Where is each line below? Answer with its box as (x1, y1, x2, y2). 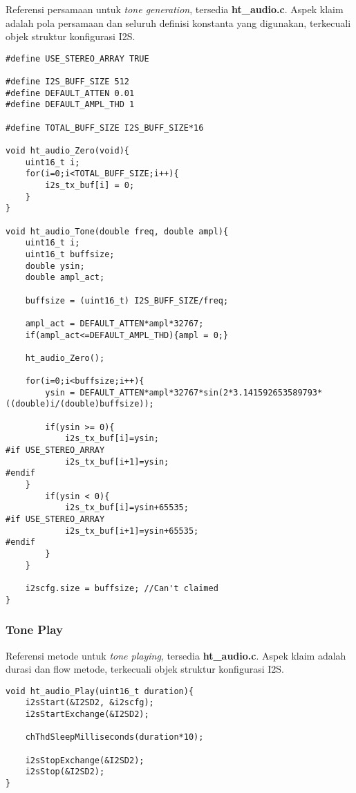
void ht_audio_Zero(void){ (6, 146, 129, 156)
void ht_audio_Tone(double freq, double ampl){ (6, 226, 229, 236)
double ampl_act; (25, 272, 105, 283)
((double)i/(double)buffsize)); (6, 399, 154, 409)
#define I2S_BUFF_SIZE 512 (6, 77, 129, 87)
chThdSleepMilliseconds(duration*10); (25, 732, 204, 743)
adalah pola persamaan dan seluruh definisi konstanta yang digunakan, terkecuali (6, 15, 351, 30)
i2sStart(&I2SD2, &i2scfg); (25, 698, 154, 708)
